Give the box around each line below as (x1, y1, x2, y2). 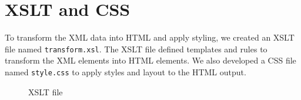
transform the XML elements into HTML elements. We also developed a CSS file (5, 54, 296, 66)
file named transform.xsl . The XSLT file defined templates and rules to (5, 42, 267, 55)
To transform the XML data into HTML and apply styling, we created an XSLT (5, 31, 295, 44)
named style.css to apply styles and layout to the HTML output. (5, 65, 246, 78)
